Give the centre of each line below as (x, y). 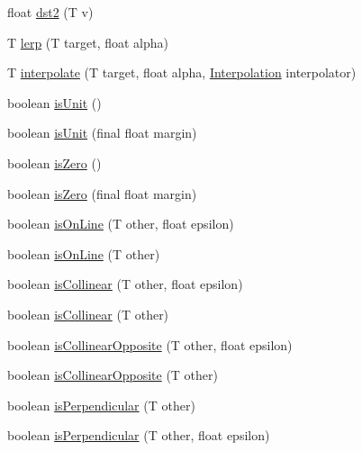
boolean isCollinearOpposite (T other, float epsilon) (150, 344)
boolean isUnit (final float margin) (102, 133)
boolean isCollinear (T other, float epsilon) (125, 284)
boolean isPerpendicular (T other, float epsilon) (139, 435)
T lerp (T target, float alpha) (88, 42)
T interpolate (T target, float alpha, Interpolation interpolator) (182, 72)
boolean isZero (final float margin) (102, 193)
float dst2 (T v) (50, 12)
